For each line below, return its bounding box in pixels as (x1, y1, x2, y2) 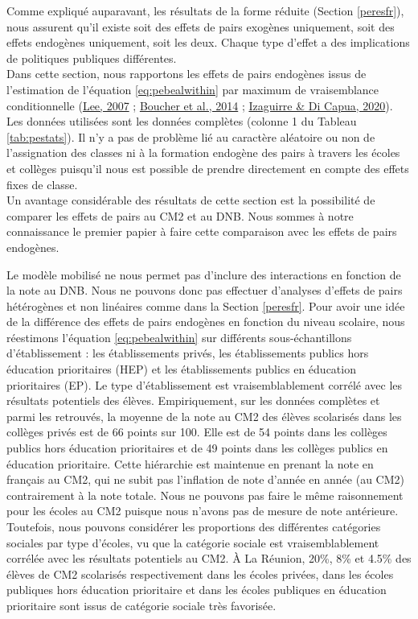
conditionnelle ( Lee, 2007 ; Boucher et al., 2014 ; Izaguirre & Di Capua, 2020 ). (6, 97, 393, 113)
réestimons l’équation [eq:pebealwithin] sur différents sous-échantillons (6, 328, 352, 345)
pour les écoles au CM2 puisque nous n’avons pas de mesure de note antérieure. (6, 502, 399, 519)
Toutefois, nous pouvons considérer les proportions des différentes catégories (6, 518, 381, 534)
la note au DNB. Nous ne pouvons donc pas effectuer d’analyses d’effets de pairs (6, 282, 403, 299)
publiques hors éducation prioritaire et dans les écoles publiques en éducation (6, 581, 387, 598)
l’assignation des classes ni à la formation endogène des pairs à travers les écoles (6, 144, 400, 161)
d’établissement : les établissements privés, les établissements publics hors (6, 345, 369, 361)
